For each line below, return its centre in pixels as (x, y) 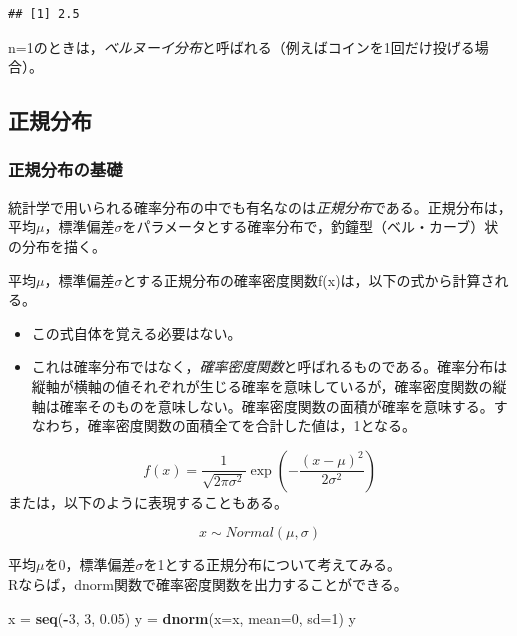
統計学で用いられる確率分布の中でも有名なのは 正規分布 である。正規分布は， (260, 206)
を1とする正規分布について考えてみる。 (272, 564)
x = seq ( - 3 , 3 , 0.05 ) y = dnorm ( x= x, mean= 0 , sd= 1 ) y (182, 617)
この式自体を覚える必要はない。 (136, 332)
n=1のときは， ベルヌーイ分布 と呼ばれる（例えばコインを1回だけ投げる (241, 46)
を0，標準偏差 (90, 564)
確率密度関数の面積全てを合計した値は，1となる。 (252, 425)
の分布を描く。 (57, 245)
